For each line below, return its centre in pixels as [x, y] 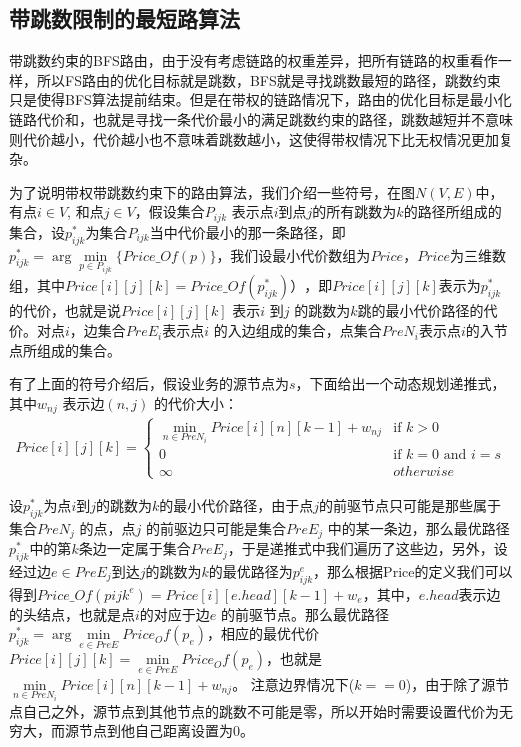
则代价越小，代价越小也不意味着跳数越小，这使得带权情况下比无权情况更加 [254, 138]
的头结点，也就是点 [72, 613]
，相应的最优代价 [263, 633]
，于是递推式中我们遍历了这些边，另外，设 [367, 548]
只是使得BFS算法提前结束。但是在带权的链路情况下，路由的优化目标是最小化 [260, 99]
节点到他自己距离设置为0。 [166, 730]
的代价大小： [195, 402]
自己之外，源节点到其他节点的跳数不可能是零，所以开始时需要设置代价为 [260, 710]
